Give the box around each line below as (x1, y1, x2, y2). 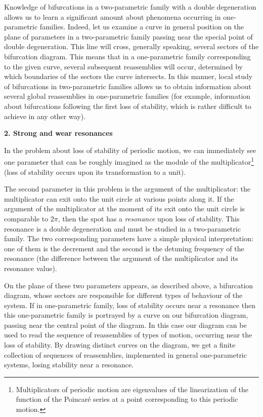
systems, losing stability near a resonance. (4, 359, 134, 370)
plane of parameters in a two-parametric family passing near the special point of (4, 31, 253, 42)
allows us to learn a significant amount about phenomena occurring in (4, 11, 221, 22)
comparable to (4, 213, 49, 223)
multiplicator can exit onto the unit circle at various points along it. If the (4, 193, 234, 204)
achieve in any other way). (4, 110, 86, 121)
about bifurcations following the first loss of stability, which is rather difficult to (4, 100, 251, 111)
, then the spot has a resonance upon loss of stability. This (58, 213, 240, 223)
